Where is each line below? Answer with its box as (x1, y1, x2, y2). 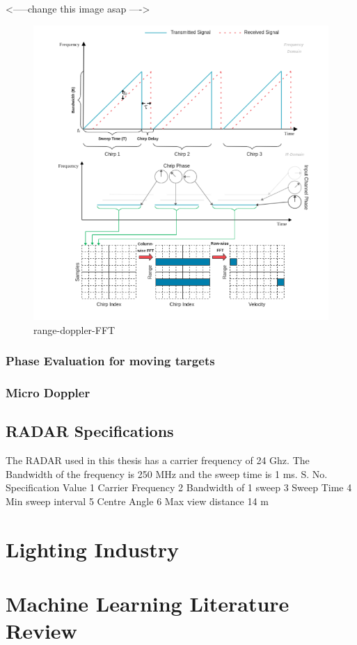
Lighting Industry (6, 534, 179, 563)
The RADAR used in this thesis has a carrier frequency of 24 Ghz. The (6, 453, 310, 468)
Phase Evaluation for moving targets (6, 352, 215, 369)
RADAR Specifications (6, 420, 174, 442)
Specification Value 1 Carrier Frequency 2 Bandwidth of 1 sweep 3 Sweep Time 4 (6, 480, 352, 495)
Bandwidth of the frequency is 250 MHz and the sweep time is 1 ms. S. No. (6, 466, 328, 481)
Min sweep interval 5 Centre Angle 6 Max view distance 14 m (6, 493, 269, 508)
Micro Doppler (6, 383, 90, 401)
